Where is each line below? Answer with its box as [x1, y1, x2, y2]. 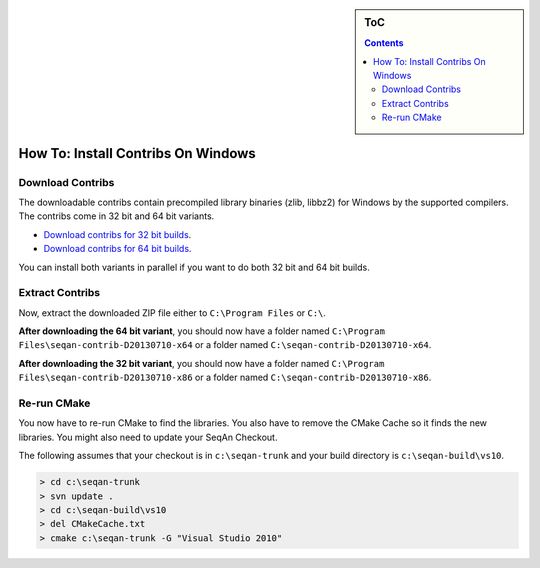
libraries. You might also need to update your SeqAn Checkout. [18, 431, 278, 443]
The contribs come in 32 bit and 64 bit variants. [18, 210, 215, 222]
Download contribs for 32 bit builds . [43, 228, 192, 240]
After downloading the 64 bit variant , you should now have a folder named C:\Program [18, 325, 385, 337]
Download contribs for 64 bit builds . [43, 243, 192, 255]
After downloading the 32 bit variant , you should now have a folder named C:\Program [18, 357, 385, 369]
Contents [364, 37, 404, 49]
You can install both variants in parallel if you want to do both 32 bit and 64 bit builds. [18, 261, 370, 273]
